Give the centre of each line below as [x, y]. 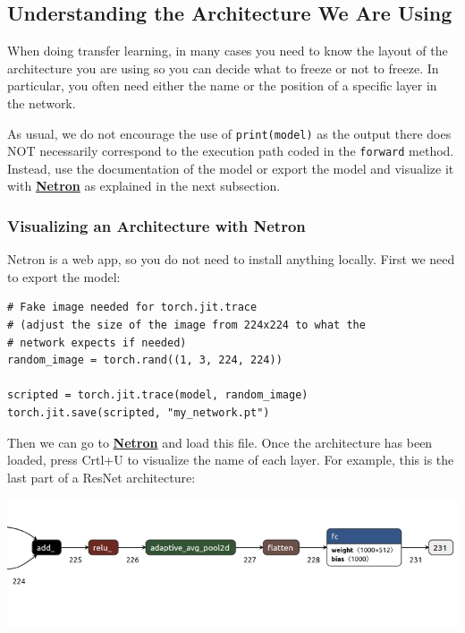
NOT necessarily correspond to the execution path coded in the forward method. [231, 151]
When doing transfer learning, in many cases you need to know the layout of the [228, 51]
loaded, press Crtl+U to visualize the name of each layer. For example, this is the [231, 460]
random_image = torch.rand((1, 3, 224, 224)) [145, 360]
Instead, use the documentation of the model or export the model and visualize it [231, 168]
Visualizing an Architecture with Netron [156, 226]
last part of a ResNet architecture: [101, 477]
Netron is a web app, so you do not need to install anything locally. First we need [231, 259]
